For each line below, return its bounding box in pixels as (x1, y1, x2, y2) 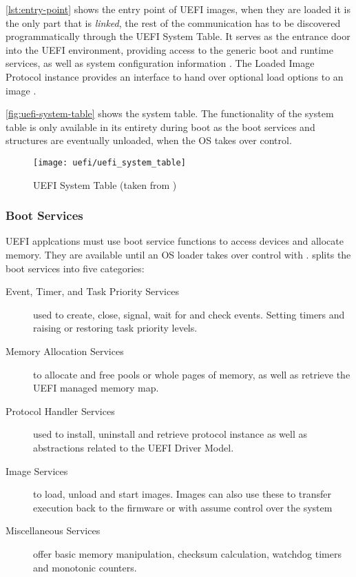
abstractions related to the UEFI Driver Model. (33, 440, 234, 454)
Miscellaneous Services (6, 523, 101, 538)
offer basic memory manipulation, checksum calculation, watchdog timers (33, 546, 342, 560)
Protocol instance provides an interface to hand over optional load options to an (6, 69, 344, 83)
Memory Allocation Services (6, 343, 124, 358)
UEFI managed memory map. (33, 381, 159, 395)
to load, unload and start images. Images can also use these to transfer (33, 487, 332, 501)
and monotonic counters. (33, 560, 137, 574)
